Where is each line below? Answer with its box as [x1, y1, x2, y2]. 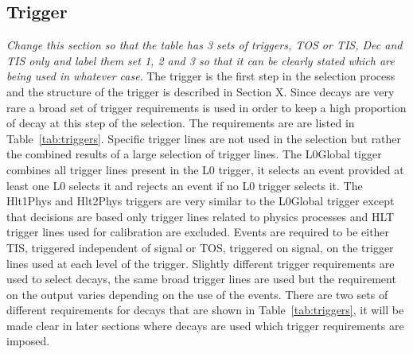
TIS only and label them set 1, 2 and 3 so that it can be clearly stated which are [6, 52, 395, 68]
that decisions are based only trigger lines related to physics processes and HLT [6, 208, 395, 224]
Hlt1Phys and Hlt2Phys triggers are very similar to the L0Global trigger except [6, 193, 395, 209]
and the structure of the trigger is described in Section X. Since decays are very [6, 83, 395, 99]
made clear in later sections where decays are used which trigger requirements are [6, 317, 404, 333]
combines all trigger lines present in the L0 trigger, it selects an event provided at [6, 161, 404, 177]
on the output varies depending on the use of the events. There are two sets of [6, 286, 388, 302]
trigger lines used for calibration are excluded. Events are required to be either [6, 224, 390, 240]
